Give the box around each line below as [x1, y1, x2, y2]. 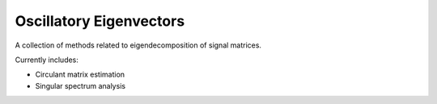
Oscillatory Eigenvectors [15, 12, 185, 30]
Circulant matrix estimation [35, 69, 125, 80]
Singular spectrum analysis [35, 81, 125, 90]
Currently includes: [15, 55, 78, 64]
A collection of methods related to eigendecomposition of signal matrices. [15, 40, 262, 50]
